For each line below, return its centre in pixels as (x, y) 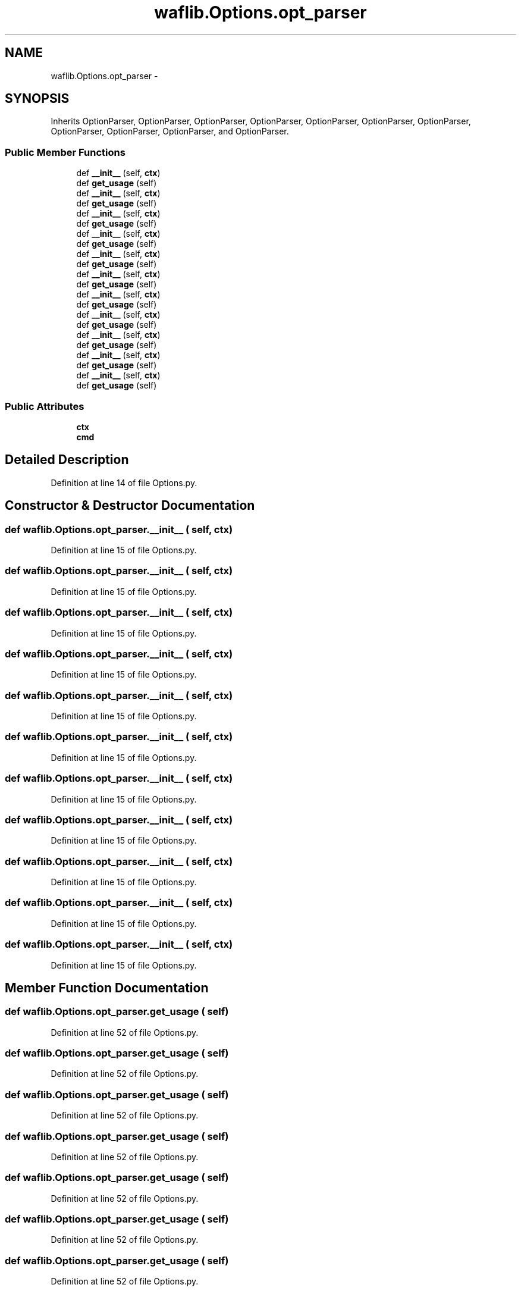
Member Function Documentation (107, 988)
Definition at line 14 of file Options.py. (124, 482)
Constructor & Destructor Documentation (130, 506)
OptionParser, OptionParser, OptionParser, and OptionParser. (170, 131)
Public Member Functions (65, 152)
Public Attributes (45, 406)
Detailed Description (67, 460)
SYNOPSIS (37, 99)
